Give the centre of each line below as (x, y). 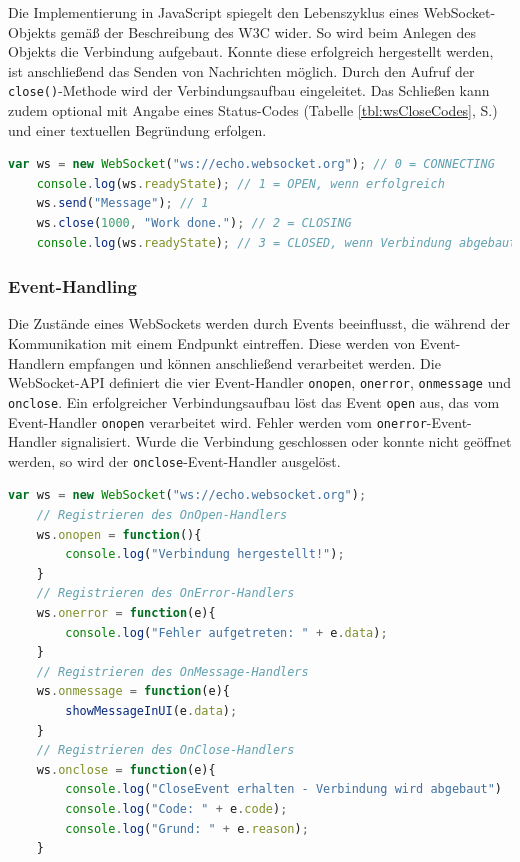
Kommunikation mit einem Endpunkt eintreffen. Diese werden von (212, 343)
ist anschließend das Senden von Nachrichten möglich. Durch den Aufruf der (241, 70)
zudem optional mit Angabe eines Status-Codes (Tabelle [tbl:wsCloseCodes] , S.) (253, 110)
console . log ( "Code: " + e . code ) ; (176, 808)
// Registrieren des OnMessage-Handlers (172, 671)
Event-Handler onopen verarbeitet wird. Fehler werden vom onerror (217, 421)
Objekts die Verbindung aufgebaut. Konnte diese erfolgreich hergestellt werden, (251, 51)
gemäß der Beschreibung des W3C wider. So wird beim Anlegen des (268, 31)
